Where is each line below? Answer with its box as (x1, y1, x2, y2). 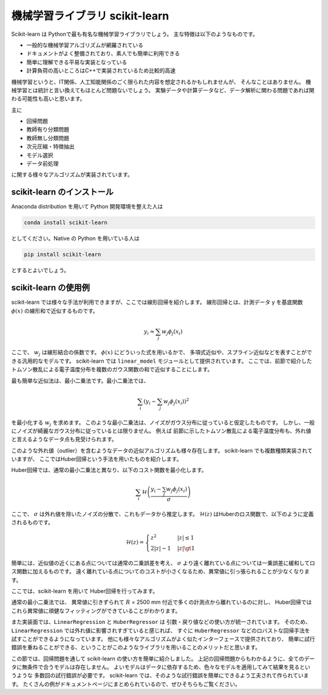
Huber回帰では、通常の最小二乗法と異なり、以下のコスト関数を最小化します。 (11, 467, 207, 474)
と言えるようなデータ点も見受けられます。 (11, 436, 118, 443)
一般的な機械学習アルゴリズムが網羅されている (26, 41, 144, 49)
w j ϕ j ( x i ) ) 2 (163, 397, 190, 406)
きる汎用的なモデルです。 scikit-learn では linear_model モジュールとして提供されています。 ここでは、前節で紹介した (11, 357, 312, 365)
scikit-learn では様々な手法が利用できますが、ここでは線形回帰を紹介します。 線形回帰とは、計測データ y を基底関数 (11, 298, 303, 306)
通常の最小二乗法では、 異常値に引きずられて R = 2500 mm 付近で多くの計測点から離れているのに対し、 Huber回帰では (11, 598, 312, 606)
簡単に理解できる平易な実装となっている (26, 58, 128, 66)
